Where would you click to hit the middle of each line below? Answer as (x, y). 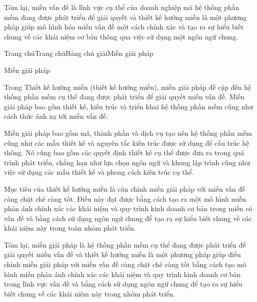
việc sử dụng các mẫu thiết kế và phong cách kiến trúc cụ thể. (99, 172)
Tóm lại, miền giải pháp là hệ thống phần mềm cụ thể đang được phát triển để (125, 244)
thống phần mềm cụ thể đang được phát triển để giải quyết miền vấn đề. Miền (125, 97)
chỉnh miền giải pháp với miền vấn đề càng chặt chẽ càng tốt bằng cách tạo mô (125, 264)
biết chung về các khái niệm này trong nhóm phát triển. (90, 293)
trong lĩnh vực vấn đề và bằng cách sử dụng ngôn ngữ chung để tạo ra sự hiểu (123, 284)
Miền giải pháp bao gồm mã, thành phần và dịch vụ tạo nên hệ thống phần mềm (128, 133)
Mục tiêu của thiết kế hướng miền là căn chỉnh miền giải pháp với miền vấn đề (125, 188)
